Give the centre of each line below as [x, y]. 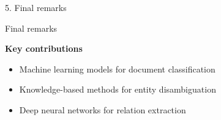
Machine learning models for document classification [117, 69]
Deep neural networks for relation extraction [103, 109]
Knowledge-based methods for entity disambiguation [118, 89]
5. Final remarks [36, 7]
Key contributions [44, 48]
